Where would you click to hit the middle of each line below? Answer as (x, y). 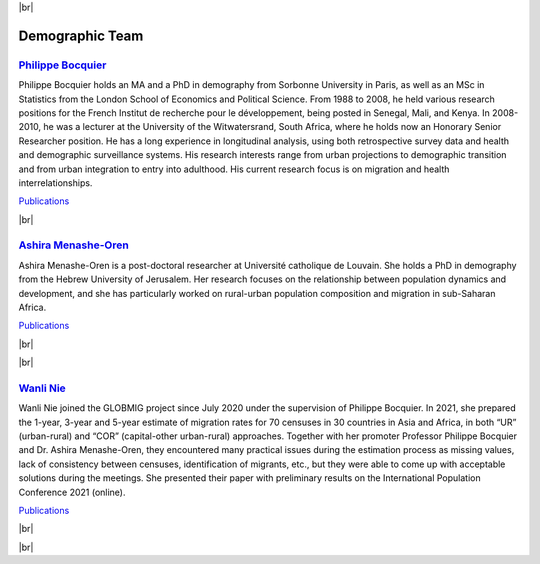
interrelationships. (55, 182)
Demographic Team (81, 35)
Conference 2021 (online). (72, 492)
